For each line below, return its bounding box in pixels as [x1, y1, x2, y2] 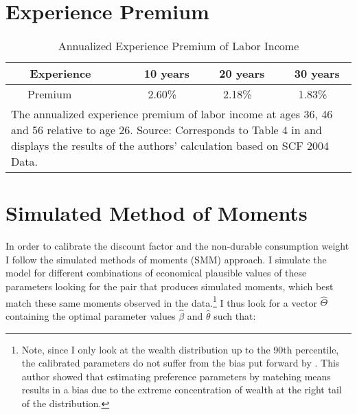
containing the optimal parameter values [5, 309, 176, 323]
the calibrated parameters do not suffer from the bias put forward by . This [21, 356, 340, 370]
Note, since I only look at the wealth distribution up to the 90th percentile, [21, 342, 339, 356]
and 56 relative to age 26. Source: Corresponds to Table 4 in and [11, 122, 322, 138]
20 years [219, 65, 265, 82]
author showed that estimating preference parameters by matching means [21, 369, 331, 383]
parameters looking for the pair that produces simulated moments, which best [5, 279, 334, 294]
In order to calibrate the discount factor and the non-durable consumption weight [5, 239, 349, 253]
